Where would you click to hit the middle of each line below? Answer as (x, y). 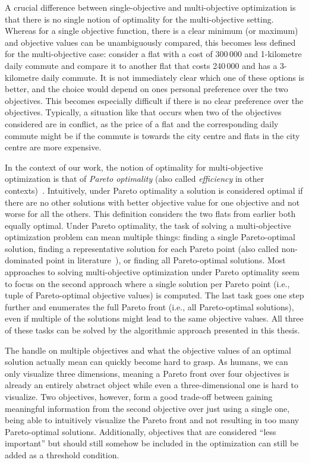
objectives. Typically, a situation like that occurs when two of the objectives (143, 112)
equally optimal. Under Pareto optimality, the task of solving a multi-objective (148, 225)
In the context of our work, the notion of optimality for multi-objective (134, 167)
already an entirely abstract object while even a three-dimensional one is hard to (152, 385)
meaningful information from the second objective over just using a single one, (147, 408)
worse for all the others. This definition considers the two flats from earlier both (150, 214)
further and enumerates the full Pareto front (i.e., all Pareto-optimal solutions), (149, 306)
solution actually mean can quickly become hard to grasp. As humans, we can (146, 362)
